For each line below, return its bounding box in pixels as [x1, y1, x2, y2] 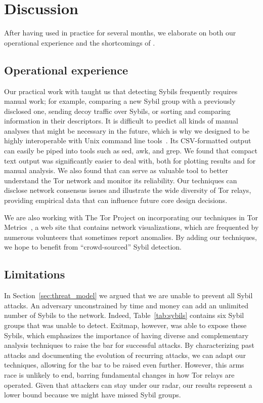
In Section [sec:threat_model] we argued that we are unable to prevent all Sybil [4, 290, 253, 301]
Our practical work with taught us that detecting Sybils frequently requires [4, 86, 238, 96]
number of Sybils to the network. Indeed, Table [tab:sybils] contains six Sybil [4, 310, 244, 320]
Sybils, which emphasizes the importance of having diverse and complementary [4, 330, 249, 340]
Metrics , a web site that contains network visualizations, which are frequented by [4, 222, 259, 232]
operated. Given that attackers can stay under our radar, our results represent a [4, 379, 252, 390]
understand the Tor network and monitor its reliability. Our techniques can [4, 175, 237, 185]
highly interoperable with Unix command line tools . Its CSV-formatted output [4, 135, 251, 146]
